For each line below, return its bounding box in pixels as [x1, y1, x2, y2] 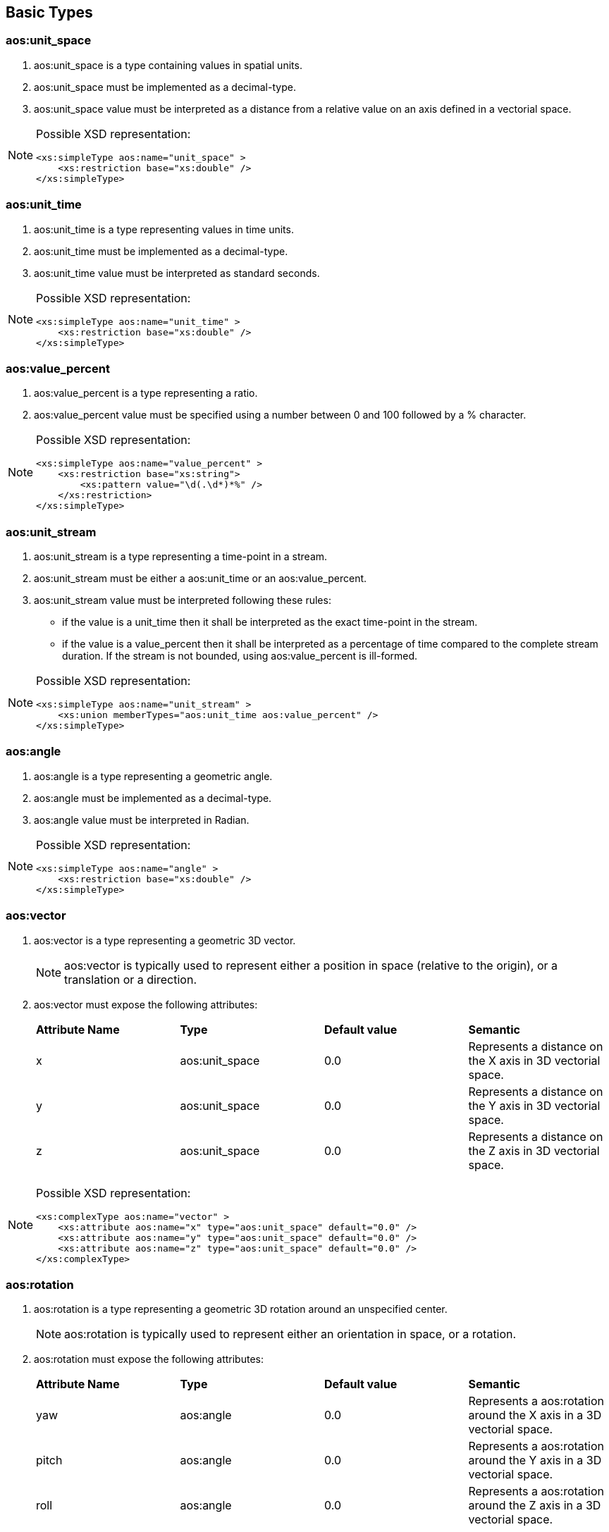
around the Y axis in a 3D [468, 1453, 602, 1468]
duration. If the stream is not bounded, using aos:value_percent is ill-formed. [62, 650, 418, 662]
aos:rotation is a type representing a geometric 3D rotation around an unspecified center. [34, 1303, 448, 1316]
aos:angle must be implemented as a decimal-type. [34, 791, 272, 804]
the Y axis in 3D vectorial [468, 1098, 601, 1113]
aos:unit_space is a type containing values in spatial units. [34, 58, 302, 71]
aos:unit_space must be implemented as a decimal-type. [34, 80, 296, 93]
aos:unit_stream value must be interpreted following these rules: [34, 594, 331, 607]
